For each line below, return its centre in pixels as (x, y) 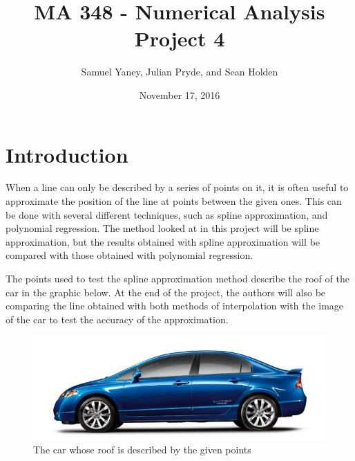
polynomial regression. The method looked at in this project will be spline (162, 228)
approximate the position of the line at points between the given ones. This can (174, 201)
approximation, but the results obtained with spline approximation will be (163, 241)
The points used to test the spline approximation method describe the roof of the (177, 278)
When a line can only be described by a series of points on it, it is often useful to (177, 187)
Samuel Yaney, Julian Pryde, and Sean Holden (180, 72)
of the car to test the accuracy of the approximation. (117, 319)
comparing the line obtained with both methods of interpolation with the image (175, 306)
